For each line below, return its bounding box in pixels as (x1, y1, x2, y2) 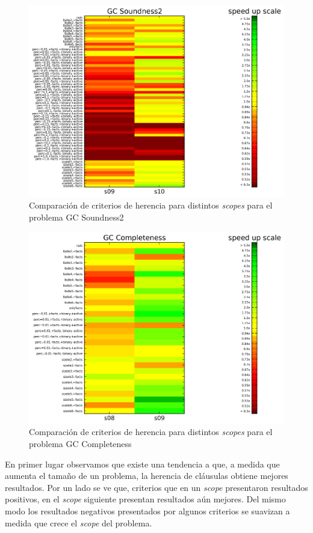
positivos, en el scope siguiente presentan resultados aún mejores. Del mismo (5, 493, 286, 505)
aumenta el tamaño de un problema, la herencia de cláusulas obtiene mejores (5, 469, 288, 482)
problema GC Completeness (29, 437, 132, 450)
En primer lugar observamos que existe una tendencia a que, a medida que (5, 457, 280, 470)
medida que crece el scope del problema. (5, 516, 152, 529)
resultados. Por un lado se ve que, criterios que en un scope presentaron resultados (5, 481, 308, 493)
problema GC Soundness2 (29, 210, 124, 223)
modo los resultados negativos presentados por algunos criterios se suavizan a (5, 505, 290, 517)
